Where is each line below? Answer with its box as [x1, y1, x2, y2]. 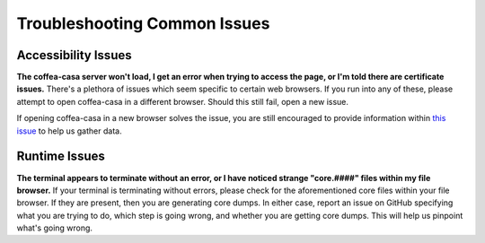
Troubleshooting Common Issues [16, 13, 270, 33]
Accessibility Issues [16, 48, 132, 63]
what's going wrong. [16, 222, 93, 233]
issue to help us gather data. [16, 126, 122, 136]
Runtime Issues [16, 149, 105, 164]
